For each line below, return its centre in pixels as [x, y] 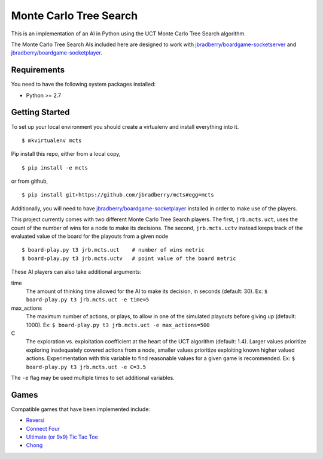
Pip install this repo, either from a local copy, [66, 154]
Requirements [38, 70]
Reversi [35, 420]
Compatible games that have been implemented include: [81, 409]
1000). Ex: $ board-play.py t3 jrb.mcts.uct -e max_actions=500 [118, 325]
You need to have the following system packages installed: [83, 84]
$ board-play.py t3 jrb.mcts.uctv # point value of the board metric [129, 258]
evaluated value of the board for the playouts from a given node [90, 236]
